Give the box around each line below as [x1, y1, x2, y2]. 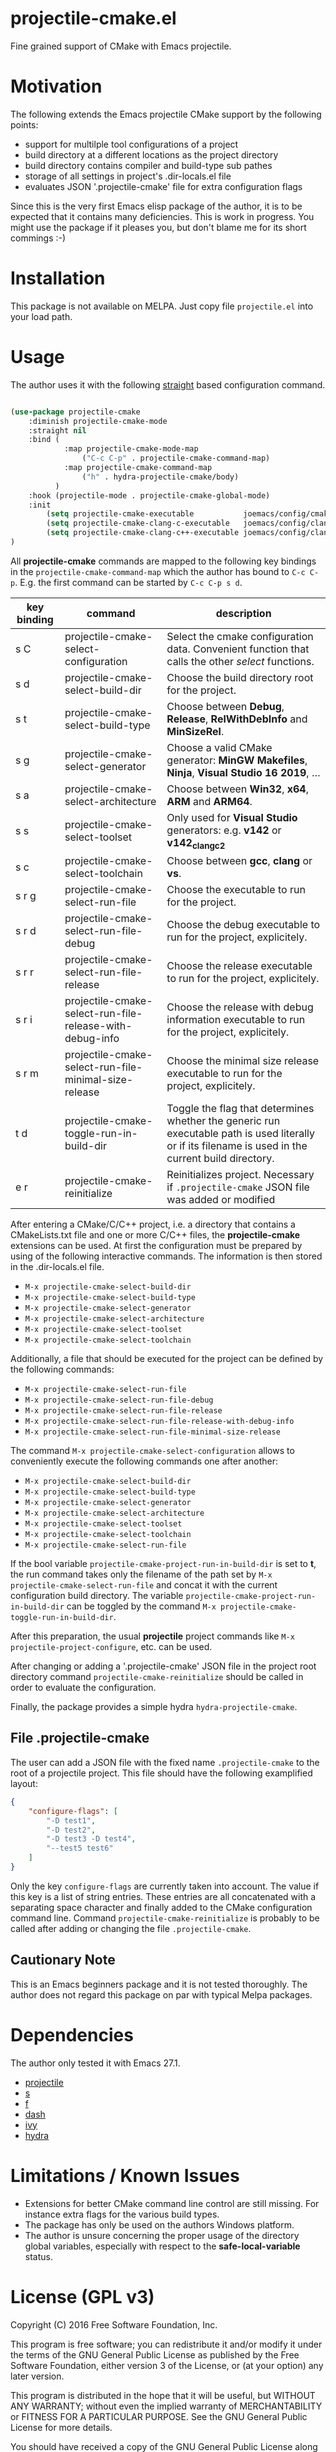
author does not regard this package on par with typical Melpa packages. [10, 1988, 313, 2001]
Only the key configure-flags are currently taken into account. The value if [10, 1880, 320, 1892]
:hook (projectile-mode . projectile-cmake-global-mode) [28, 490, 271, 501]
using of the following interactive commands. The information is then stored [10, 1250, 323, 1262]
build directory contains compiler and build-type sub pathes [24, 159, 273, 171]
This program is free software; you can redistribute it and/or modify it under [10, 2338, 323, 2350]
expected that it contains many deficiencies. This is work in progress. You [10, 210, 315, 222]
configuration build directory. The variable [10, 1590, 184, 1602]
